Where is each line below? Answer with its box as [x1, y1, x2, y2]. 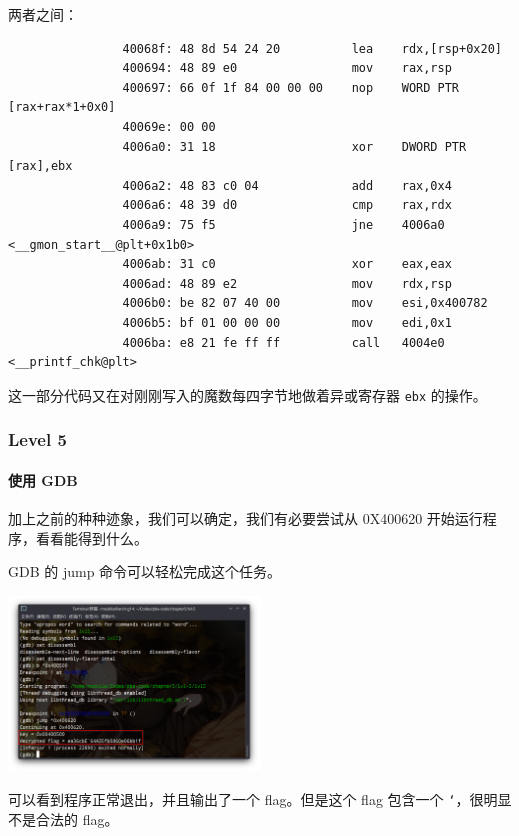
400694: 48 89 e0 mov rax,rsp [122, 61, 452, 76]
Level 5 [8, 427, 67, 452]
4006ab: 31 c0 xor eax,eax [122, 257, 452, 272]
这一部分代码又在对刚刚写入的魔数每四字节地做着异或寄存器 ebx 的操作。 [8, 384, 487, 405]
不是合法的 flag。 [8, 808, 119, 829]
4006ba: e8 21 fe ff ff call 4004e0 [122, 335, 445, 350]
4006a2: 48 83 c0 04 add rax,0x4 [122, 178, 452, 193]
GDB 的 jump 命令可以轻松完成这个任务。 [8, 561, 282, 582]
